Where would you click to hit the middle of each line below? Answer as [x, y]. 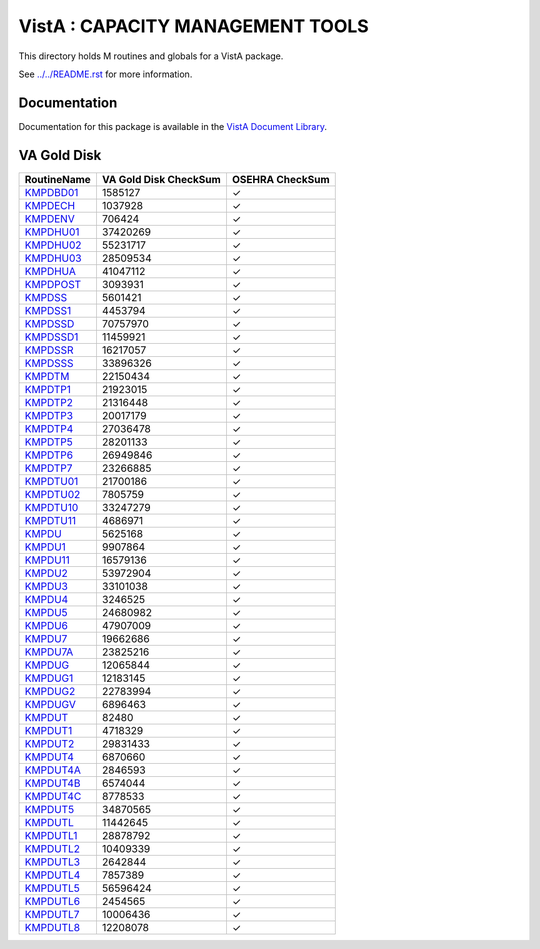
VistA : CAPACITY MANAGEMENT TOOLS [193, 26]
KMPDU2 [46, 573]
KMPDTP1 [48, 389]
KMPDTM [47, 376]
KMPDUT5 [49, 809]
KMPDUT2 [49, 743]
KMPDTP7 [48, 468]
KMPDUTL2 [52, 848]
